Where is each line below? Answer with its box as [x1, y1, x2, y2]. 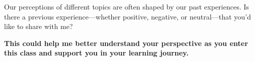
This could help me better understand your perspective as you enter [4, 37, 248, 48]
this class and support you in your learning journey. [4, 47, 189, 58]
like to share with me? [4, 21, 73, 31]
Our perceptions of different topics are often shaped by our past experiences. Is [4, 1, 249, 11]
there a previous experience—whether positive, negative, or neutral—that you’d [4, 11, 251, 21]
